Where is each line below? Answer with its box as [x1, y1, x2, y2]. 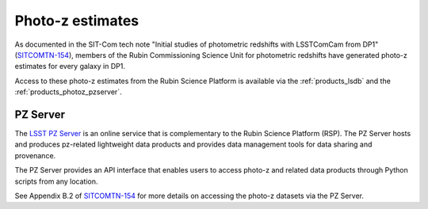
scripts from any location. [14, 177, 98, 186]
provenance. [14, 150, 56, 160]
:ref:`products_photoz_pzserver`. [14, 87, 122, 97]
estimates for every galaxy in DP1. [14, 62, 126, 71]
